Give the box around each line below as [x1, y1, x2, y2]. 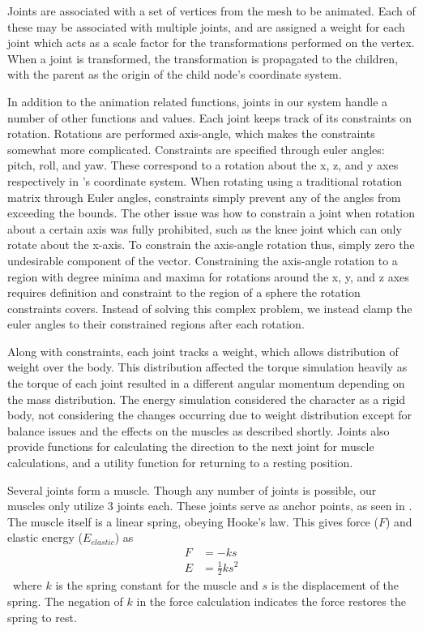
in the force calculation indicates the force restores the [136, 593, 406, 609]
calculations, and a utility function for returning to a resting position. [7, 454, 353, 471]
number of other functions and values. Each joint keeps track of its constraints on [7, 109, 412, 126]
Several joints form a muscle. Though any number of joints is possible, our [7, 481, 377, 498]
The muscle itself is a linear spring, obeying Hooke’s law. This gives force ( [7, 513, 378, 530]
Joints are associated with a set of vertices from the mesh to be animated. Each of [7, 2, 416, 19]
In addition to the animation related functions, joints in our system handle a [7, 92, 388, 109]
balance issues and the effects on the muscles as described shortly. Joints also [7, 422, 390, 439]
